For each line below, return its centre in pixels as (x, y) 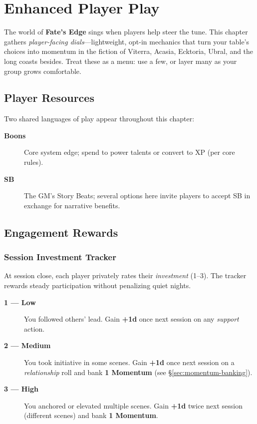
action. (34, 328)
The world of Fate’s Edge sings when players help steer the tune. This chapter (126, 32)
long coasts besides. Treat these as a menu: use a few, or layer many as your (121, 61)
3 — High (21, 389)
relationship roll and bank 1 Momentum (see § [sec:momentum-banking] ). (138, 372)
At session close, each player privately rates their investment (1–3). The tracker (125, 275)
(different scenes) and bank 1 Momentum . (91, 415)
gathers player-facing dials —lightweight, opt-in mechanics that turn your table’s (127, 41)
